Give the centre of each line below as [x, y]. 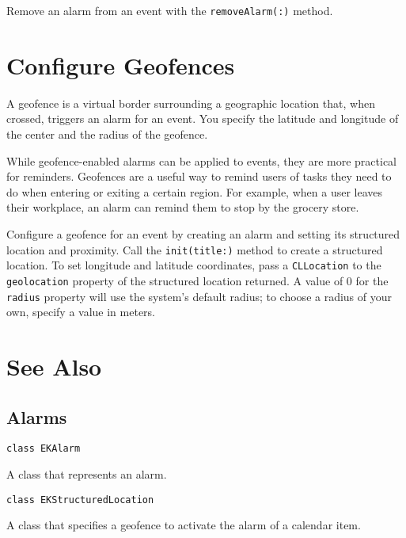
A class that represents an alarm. [87, 473]
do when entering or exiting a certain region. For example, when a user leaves [195, 191]
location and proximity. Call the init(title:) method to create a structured [195, 249]
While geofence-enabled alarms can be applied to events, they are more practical [201, 160]
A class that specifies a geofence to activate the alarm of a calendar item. [184, 525]
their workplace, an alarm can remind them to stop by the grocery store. [183, 207]
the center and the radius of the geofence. [107, 134]
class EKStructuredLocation [80, 500]
